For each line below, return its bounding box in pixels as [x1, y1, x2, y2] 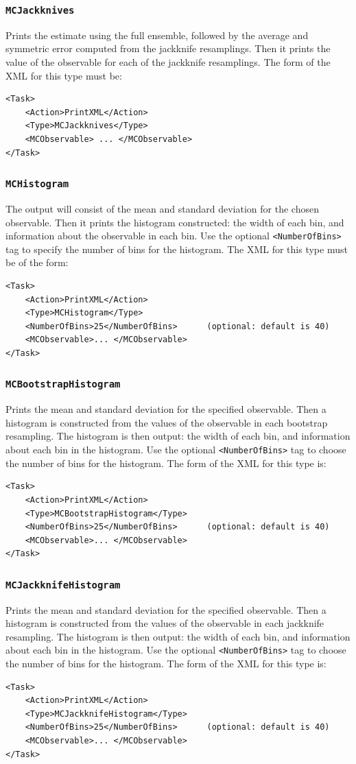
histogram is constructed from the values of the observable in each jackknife [5, 616, 324, 630]
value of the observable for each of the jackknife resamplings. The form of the [5, 54, 331, 69]
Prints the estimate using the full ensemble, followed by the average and [5, 27, 309, 42]
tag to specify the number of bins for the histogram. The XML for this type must [5, 241, 348, 256]
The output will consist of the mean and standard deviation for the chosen [5, 201, 319, 215]
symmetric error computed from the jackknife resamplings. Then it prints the [5, 41, 331, 56]
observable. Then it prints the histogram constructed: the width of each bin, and [5, 215, 344, 229]
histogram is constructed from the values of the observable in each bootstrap [5, 415, 328, 429]
